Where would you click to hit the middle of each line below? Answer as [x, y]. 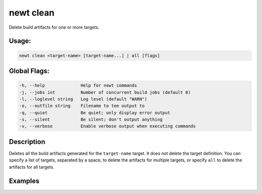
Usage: [20, 41]
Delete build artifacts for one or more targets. [54, 27]
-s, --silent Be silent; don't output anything [91, 120]
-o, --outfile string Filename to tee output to [82, 106]
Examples [24, 181]
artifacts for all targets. [32, 167]
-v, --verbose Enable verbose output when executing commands [107, 126]
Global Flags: [29, 71]
